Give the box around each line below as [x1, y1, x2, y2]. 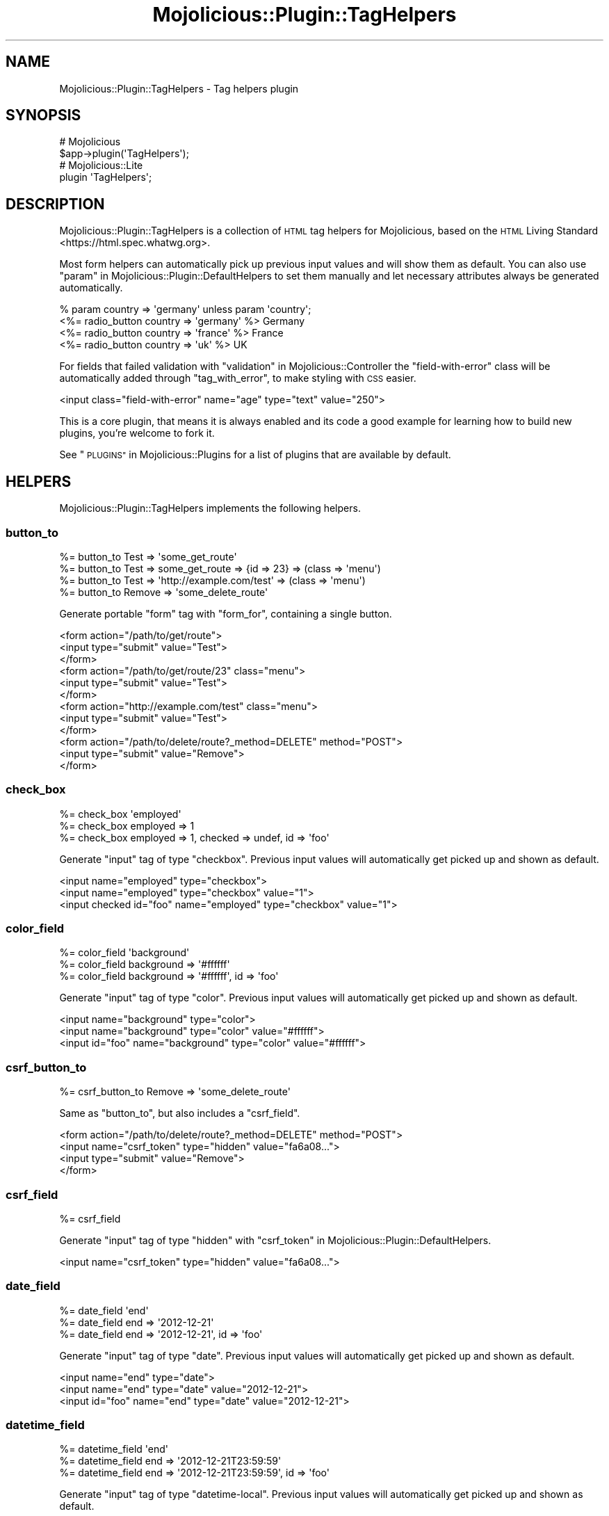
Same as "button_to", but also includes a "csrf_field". [59, 1107, 300, 1120]
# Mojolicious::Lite [59, 159, 143, 172]
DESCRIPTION [6, 195, 105, 213]
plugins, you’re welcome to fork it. [59, 427, 215, 440]
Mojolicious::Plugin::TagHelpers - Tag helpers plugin [59, 82, 299, 95]
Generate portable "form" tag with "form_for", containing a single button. [59, 607, 392, 620]
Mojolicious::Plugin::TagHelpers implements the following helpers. [59, 502, 361, 515]
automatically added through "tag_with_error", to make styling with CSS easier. [59, 372, 416, 385]
